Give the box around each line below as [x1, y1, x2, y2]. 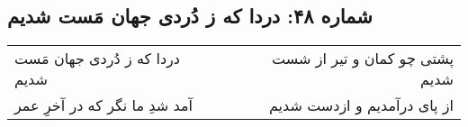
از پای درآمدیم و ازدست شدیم [268, 95, 454, 116]
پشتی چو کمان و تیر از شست [272, 48, 454, 69]
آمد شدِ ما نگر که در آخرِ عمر [14, 95, 193, 116]
